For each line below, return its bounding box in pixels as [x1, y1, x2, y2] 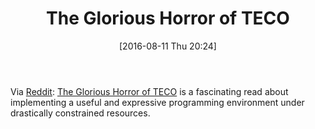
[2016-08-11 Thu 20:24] [119, 40, 217, 52]
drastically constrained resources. [10, 107, 151, 119]
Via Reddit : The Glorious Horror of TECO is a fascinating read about [10, 85, 289, 97]
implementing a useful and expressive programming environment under [10, 96, 305, 108]
